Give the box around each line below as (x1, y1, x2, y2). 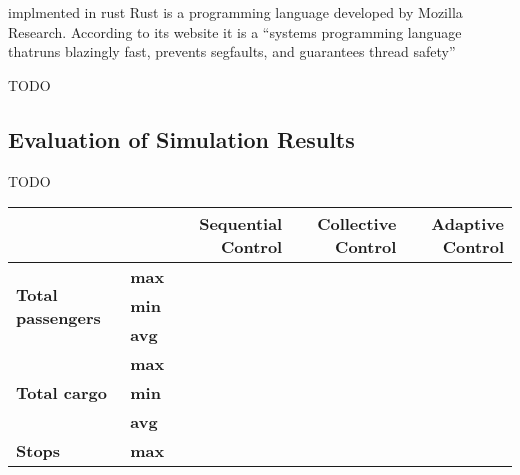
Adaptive (431, 212, 504, 236)
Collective (317, 212, 397, 236)
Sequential (199, 212, 283, 236)
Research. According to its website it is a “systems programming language (8, 21, 462, 42)
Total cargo (16, 381, 107, 405)
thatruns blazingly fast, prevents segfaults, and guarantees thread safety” (8, 41, 456, 62)
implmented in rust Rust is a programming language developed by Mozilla (8, 2, 463, 22)
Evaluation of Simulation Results (8, 123, 355, 154)
